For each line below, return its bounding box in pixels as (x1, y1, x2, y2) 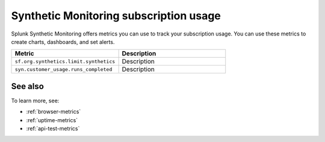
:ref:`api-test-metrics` (26, 125, 80, 132)
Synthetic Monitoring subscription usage (11, 9, 221, 22)
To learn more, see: (11, 97, 60, 104)
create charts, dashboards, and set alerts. (11, 38, 115, 45)
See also (11, 81, 45, 91)
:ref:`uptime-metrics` (26, 116, 78, 123)
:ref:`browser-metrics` (26, 108, 81, 116)
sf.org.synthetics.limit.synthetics (14, 58, 116, 64)
